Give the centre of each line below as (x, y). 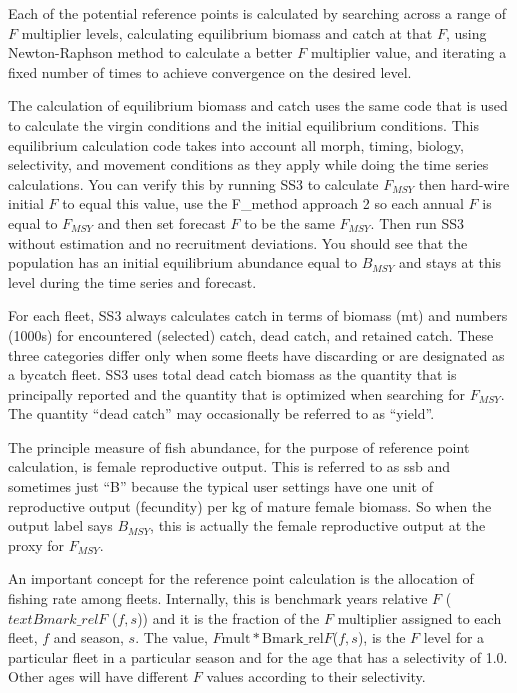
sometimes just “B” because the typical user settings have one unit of (220, 486)
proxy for (36, 544)
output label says (60, 525)
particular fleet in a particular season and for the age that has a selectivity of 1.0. (258, 656)
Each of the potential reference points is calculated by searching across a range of (257, 13)
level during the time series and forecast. (132, 281)
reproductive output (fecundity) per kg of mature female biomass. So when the (250, 505)
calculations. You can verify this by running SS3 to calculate (193, 183)
